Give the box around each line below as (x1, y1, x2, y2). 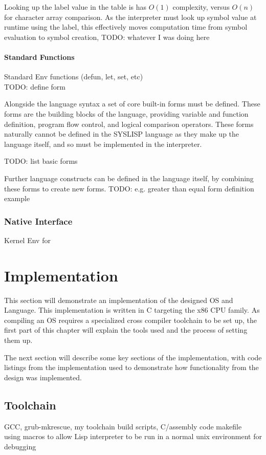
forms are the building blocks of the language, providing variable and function (4, 108, 249, 119)
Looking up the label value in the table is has (4, 2, 147, 12)
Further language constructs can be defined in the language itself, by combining (4, 172, 254, 183)
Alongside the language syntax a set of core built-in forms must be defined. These (4, 98, 260, 109)
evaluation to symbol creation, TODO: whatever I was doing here (4, 31, 210, 42)
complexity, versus (172, 2, 230, 12)
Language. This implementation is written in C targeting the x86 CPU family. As (4, 305, 260, 315)
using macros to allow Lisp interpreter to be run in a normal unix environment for (4, 431, 262, 442)
